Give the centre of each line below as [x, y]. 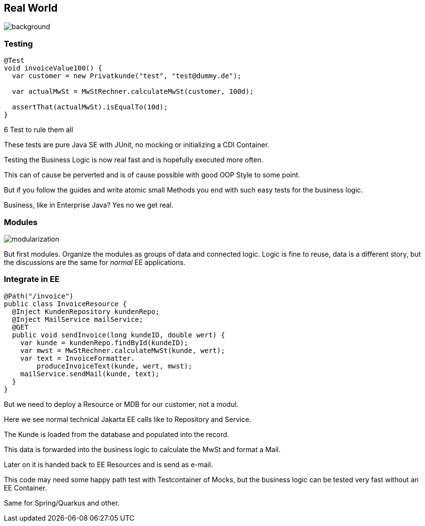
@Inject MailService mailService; [77, 319]
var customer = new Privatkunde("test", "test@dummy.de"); [127, 76]
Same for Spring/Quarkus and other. [62, 503]
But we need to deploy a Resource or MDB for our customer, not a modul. [121, 404]
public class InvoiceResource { [65, 304]
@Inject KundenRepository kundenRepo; [86, 311]
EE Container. [25, 488]
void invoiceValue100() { [53, 68]
